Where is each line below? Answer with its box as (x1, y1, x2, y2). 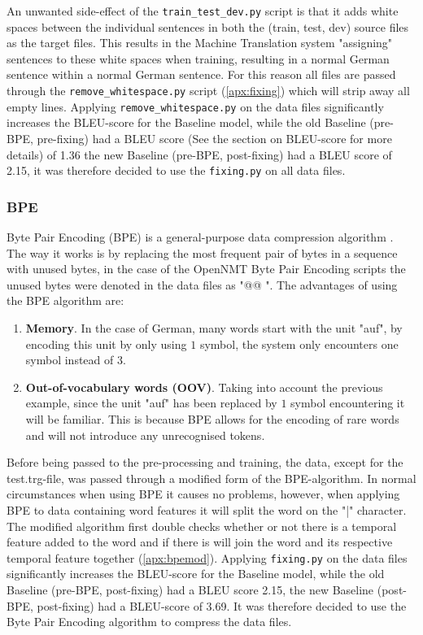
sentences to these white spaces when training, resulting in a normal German (7, 50, 390, 67)
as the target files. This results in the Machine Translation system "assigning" (7, 34, 393, 51)
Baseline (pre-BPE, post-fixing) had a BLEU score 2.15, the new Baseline (7, 581, 374, 598)
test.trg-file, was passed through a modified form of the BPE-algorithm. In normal (7, 469, 416, 486)
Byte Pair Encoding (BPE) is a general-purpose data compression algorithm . (7, 228, 394, 245)
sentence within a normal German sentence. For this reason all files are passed (7, 66, 396, 83)
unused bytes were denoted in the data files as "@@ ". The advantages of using (7, 276, 398, 293)
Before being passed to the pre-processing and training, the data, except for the (7, 454, 403, 471)
